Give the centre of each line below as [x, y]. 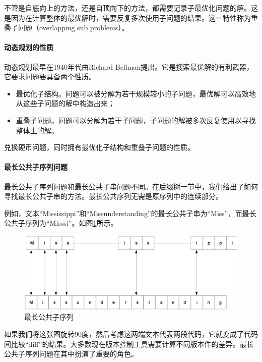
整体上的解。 [37, 130]
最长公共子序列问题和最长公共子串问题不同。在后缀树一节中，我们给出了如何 [131, 186]
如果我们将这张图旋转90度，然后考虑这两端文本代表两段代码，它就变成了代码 [131, 333]
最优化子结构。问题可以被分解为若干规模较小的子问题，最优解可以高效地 [136, 93]
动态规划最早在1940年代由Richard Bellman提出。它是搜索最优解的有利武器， [129, 66]
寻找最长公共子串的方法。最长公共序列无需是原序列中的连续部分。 [113, 196]
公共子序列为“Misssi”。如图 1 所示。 [61, 223]
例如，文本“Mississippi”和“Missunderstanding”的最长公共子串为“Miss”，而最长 [130, 213]
